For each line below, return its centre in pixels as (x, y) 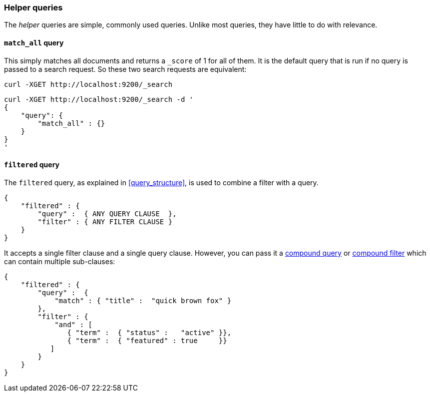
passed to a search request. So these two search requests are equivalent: (125, 69)
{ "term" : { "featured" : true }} (147, 340)
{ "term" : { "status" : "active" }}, (149, 332)
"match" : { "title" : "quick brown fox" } (143, 300)
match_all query (34, 42)
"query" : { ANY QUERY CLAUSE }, (107, 213)
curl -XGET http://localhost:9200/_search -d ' (99, 99)
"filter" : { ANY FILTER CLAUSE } (105, 221)
